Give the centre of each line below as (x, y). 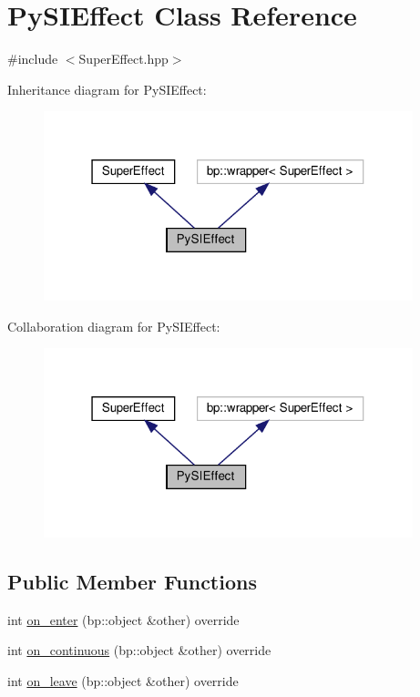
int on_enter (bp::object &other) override (123, 619)
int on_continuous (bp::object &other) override (139, 650)
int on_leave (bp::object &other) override (123, 681)
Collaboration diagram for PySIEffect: (114, 326)
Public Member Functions (132, 582)
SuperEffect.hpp (123, 59)
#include (33, 59)
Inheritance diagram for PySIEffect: (107, 89)
